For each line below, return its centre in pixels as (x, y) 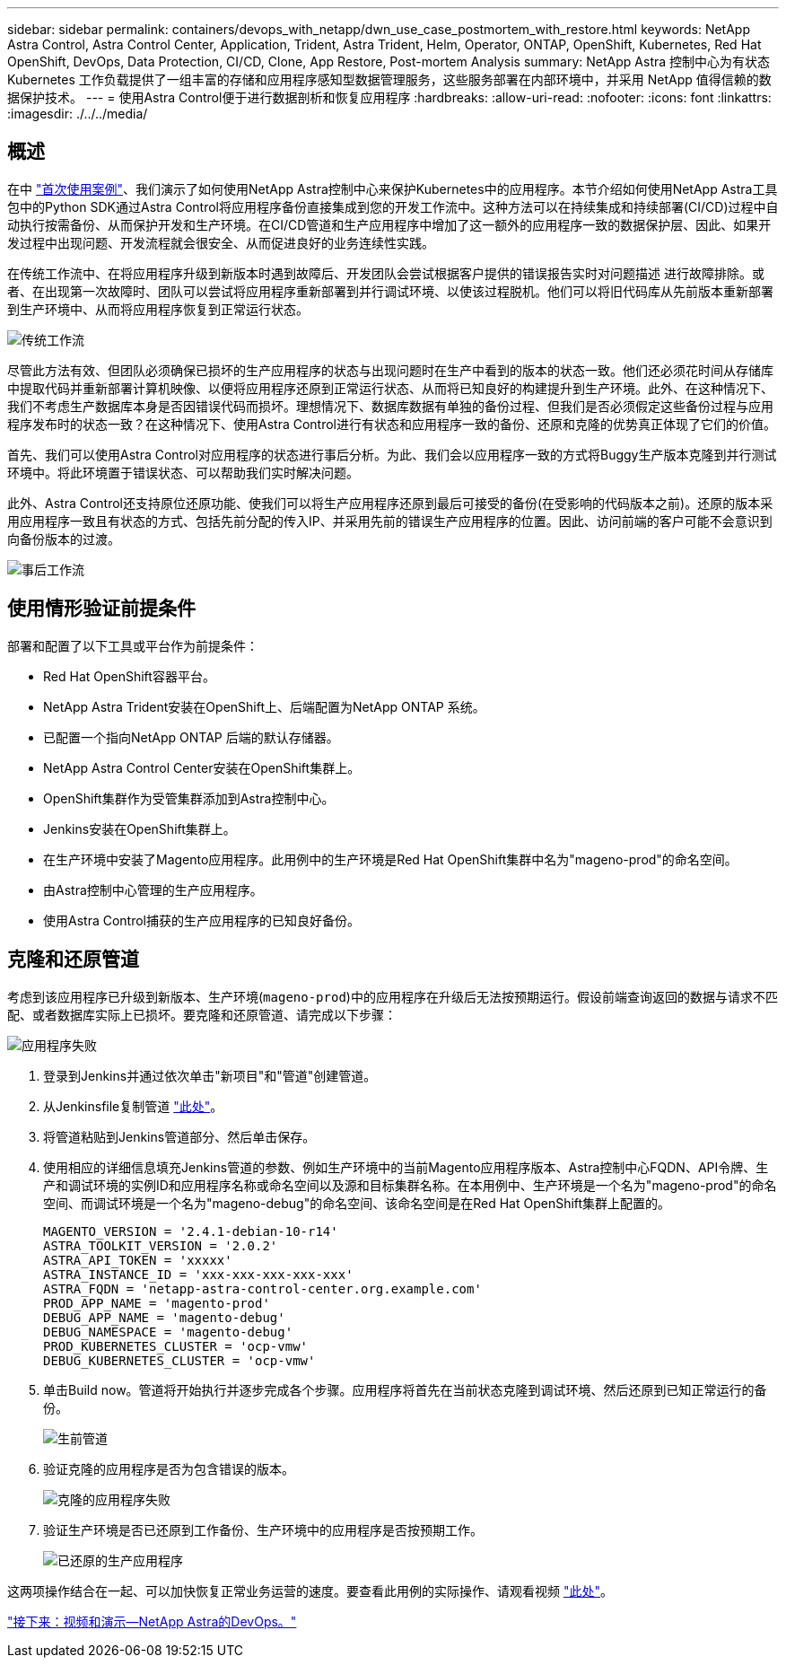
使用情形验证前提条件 (101, 609)
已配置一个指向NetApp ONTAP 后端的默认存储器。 (191, 737)
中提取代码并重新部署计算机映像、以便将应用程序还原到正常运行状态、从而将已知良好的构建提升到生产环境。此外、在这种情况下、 (390, 388)
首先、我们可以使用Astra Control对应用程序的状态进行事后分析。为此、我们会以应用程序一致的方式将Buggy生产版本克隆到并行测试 (392, 454)
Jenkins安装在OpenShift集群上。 (140, 828)
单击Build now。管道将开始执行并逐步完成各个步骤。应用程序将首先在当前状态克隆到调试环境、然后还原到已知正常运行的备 (405, 1389)
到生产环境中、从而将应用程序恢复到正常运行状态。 (158, 309)
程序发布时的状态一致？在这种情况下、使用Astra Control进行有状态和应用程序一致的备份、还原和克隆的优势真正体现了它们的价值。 (392, 424)
